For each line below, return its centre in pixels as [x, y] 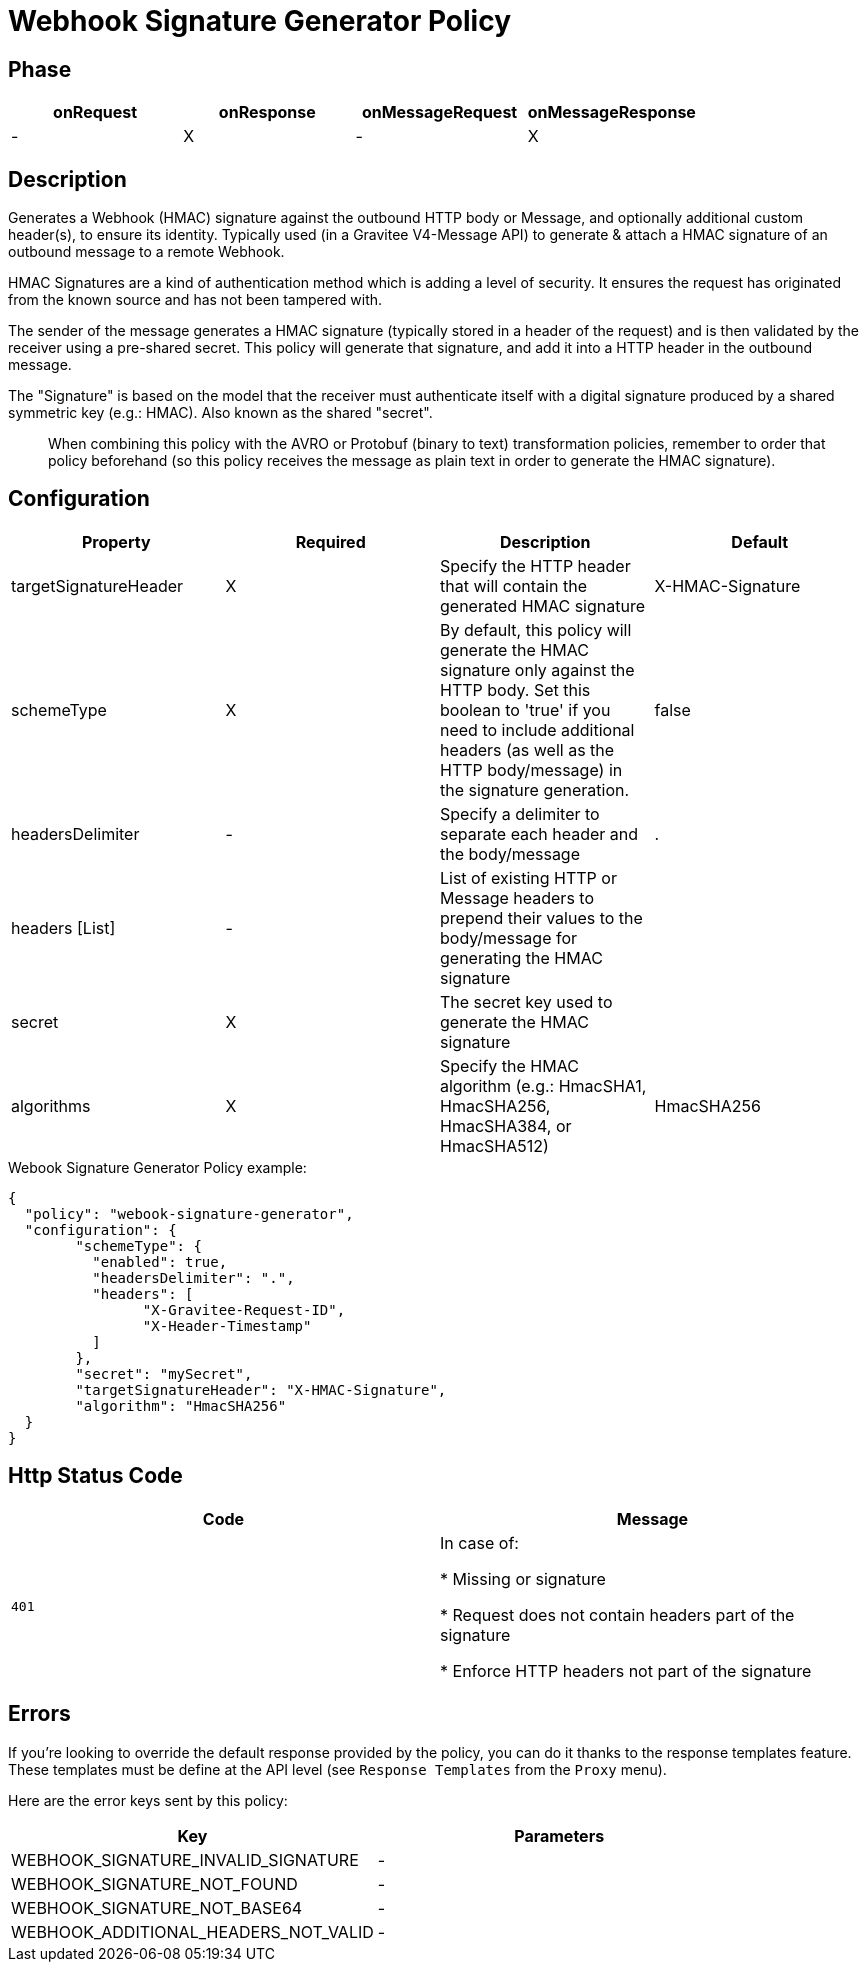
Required [330, 541]
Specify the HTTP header [535, 565]
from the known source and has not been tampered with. [195, 300]
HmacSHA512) [494, 1145]
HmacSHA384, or [506, 1125]
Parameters [559, 1835]
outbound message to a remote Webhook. [146, 252]
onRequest [95, 112]
